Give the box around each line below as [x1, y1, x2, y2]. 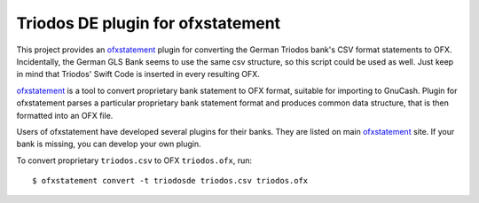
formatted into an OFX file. [16, 110, 114, 121]
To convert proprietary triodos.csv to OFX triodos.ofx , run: [16, 155, 253, 166]
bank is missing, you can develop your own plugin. [16, 138, 201, 150]
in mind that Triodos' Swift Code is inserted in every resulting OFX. [16, 69, 261, 80]
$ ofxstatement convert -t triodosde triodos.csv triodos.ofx [32, 176, 309, 186]
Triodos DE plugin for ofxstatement [16, 13, 281, 33]
